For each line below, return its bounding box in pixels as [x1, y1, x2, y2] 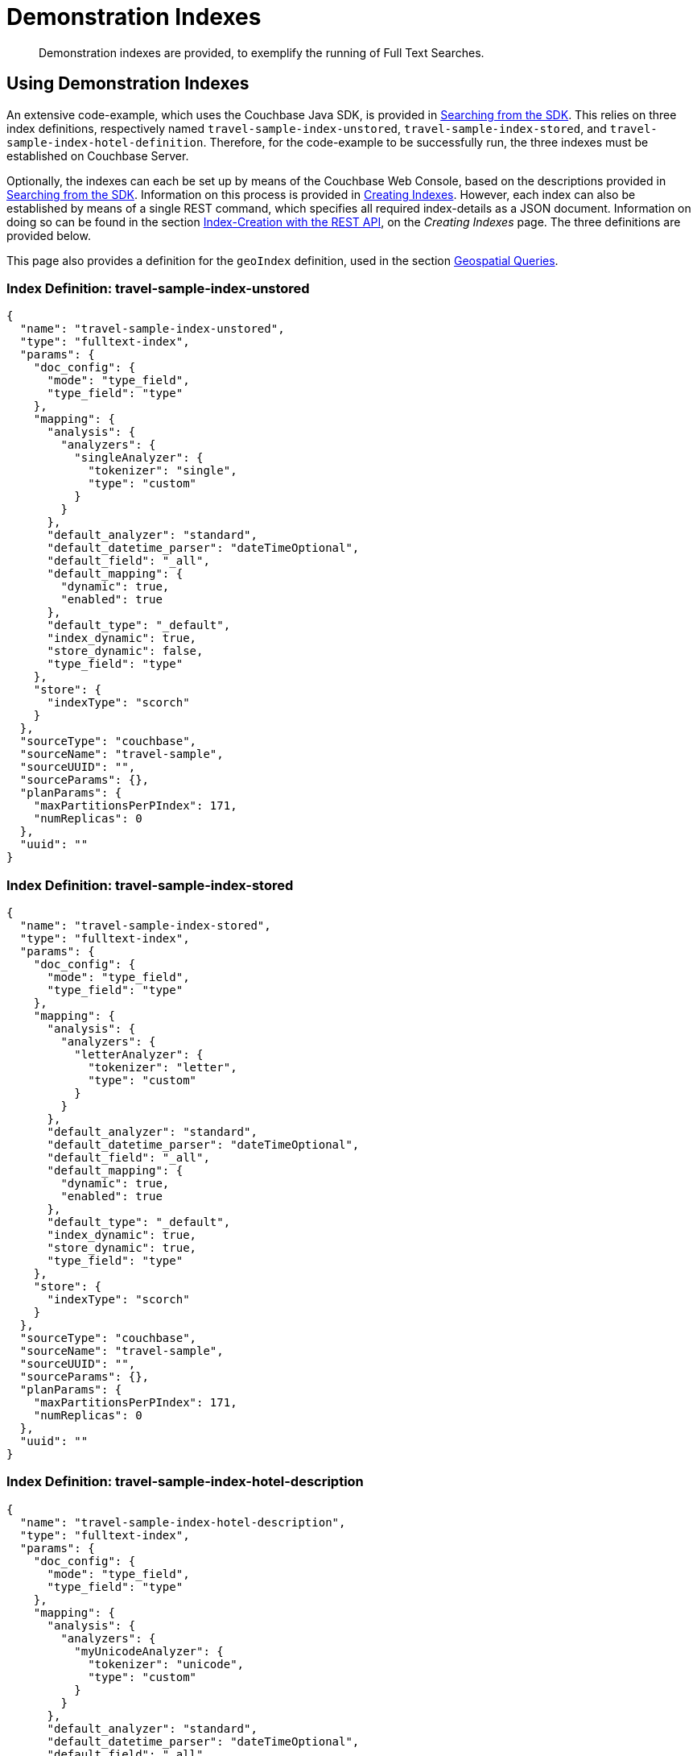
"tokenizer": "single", [88, 464, 237, 478]
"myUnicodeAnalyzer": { [74, 1644, 224, 1658]
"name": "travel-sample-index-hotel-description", [19, 1515, 346, 1529]
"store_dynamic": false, [47, 644, 204, 658]
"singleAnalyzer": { [74, 451, 204, 465]
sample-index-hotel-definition [6, 135, 204, 149]
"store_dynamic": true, [47, 1241, 197, 1255]
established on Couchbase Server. [6, 148, 189, 163]
